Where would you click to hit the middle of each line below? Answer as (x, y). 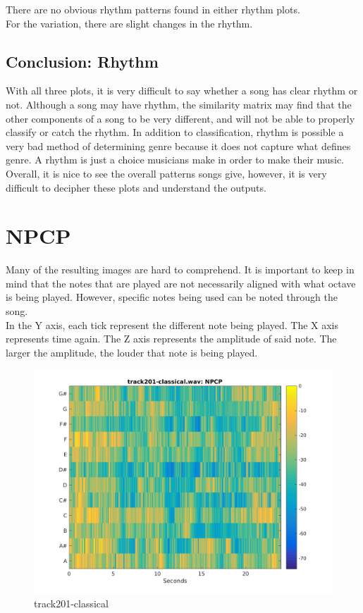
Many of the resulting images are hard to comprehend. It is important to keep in (180, 270)
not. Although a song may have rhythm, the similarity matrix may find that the (179, 104)
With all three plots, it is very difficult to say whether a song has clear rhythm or (182, 91)
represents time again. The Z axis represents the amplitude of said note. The (171, 339)
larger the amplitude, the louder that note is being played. (132, 352)
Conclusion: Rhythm (82, 61)
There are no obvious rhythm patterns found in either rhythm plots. (153, 9)
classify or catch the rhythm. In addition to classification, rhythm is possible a (175, 132)
